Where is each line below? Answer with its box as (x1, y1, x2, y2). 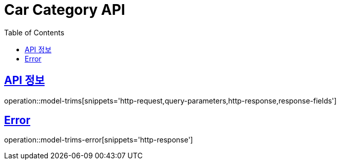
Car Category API (4, 1, 125, 18)
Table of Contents (4, 28, 65, 37)
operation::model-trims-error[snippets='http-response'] (4, 135, 193, 145)
